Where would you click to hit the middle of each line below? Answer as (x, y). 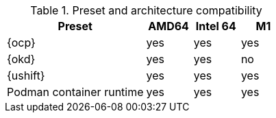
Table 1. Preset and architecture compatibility (146, 10)
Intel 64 (216, 26)
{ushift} (26, 75)
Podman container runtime (75, 92)
